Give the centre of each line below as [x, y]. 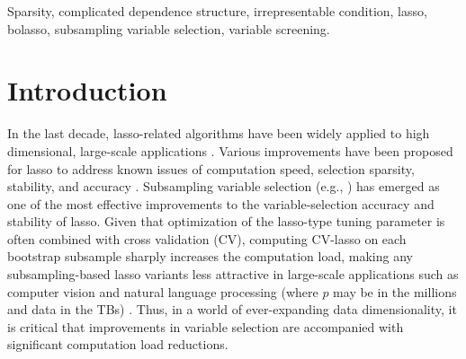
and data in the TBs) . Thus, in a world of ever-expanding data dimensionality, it [232, 309]
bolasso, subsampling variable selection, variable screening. [169, 28]
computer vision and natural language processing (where [163, 291]
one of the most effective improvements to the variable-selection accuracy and [221, 203]
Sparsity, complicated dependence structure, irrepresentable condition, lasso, [217, 11]
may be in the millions [395, 291]
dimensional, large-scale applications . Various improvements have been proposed [230, 150]
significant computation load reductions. [118, 344]
